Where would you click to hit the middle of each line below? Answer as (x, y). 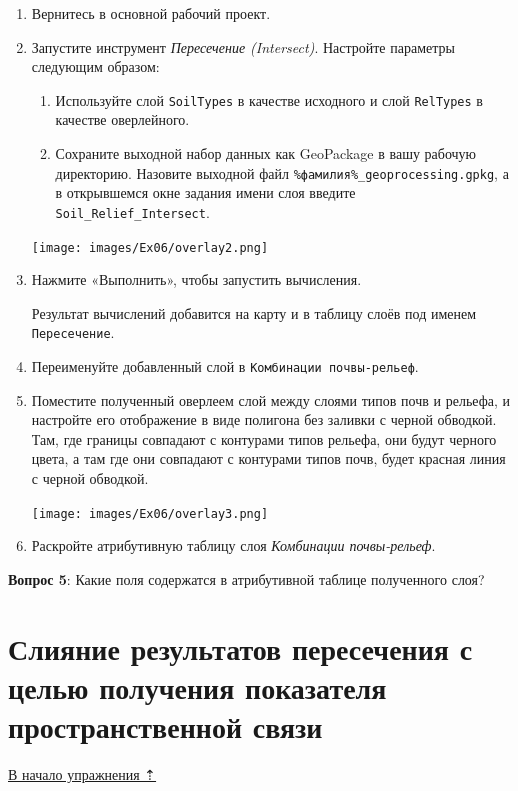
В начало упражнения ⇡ (82, 774)
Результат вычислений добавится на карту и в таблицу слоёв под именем (254, 312)
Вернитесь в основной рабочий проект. (151, 13)
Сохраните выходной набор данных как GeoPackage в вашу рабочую (266, 153)
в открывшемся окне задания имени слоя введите (205, 192)
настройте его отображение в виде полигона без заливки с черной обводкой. (264, 419)
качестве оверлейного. (122, 119)
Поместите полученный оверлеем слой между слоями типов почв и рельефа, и (271, 399)
